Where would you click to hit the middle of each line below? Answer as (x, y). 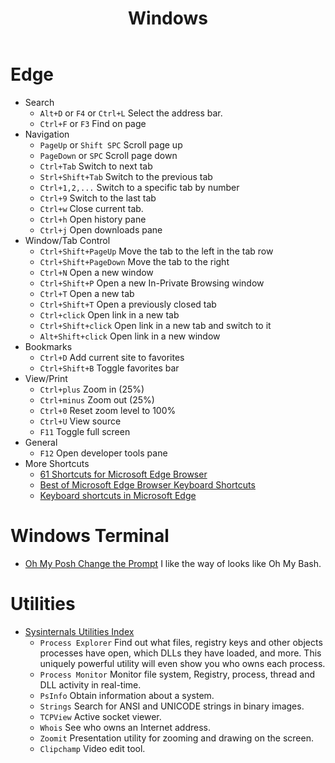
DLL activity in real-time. (90, 684)
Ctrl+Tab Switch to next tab (96, 166)
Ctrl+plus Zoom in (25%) (92, 389)
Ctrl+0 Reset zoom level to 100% (108, 410)
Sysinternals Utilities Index (79, 631)
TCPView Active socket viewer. (100, 716)
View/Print (46, 378)
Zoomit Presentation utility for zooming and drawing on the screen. (176, 738)
